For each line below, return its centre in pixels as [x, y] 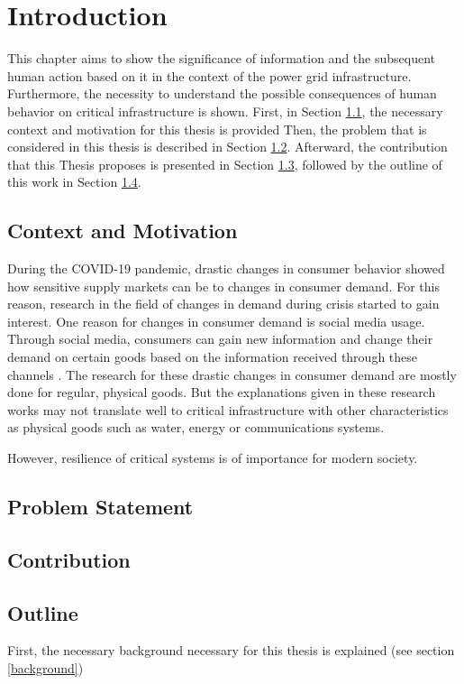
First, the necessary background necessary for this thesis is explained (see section [231, 650]
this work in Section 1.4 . [74, 182]
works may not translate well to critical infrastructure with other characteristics [228, 409]
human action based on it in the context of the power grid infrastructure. [209, 75]
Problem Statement [100, 506]
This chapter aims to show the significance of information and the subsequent [221, 58]
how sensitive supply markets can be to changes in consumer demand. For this [223, 286]
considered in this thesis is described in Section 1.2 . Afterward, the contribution [227, 147]
